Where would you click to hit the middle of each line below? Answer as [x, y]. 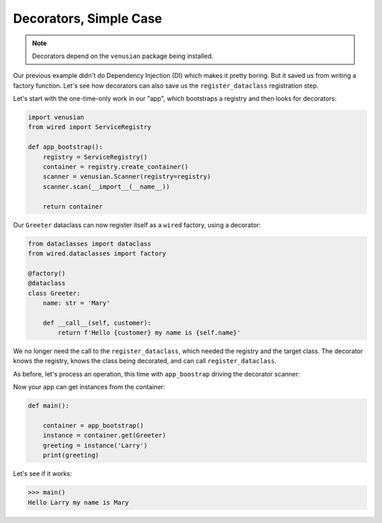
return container [73, 206]
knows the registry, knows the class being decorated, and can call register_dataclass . [145, 361]
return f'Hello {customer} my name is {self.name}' [149, 333]
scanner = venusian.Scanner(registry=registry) [127, 177]
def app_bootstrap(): [65, 147]
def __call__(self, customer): [97, 323]
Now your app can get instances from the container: [89, 387]
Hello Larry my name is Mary [79, 502]
